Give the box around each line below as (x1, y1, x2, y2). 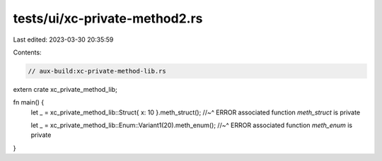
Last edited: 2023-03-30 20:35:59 (13, 35, 114, 44)
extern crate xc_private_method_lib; (13, 85, 118, 93)
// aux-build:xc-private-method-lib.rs (28, 67, 166, 75)
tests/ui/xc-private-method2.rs (13, 11, 203, 26)
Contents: (13, 48, 42, 56)
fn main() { (13, 98, 45, 107)
